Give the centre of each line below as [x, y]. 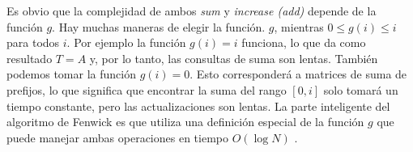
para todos [33, 42]
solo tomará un [361, 89]
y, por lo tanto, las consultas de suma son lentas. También [234, 58]
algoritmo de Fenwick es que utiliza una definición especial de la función [185, 122]
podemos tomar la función [71, 74]
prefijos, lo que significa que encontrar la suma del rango [147, 89]
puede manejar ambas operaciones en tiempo [117, 137]
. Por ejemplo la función [126, 42]
